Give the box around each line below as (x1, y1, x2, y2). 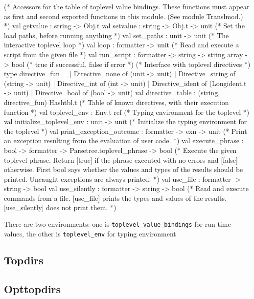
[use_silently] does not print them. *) (4, 202, 116, 213)
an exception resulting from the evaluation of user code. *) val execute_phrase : (4, 135, 244, 146)
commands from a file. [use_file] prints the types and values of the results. (4, 192, 227, 203)
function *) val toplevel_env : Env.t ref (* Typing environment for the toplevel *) (4, 107, 250, 117)
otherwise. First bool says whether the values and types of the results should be (4, 164, 243, 174)
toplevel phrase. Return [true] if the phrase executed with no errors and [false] (4, 154, 238, 165)
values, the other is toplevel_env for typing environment (4, 228, 176, 238)
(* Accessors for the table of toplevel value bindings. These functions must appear (4, 1, 250, 11)
